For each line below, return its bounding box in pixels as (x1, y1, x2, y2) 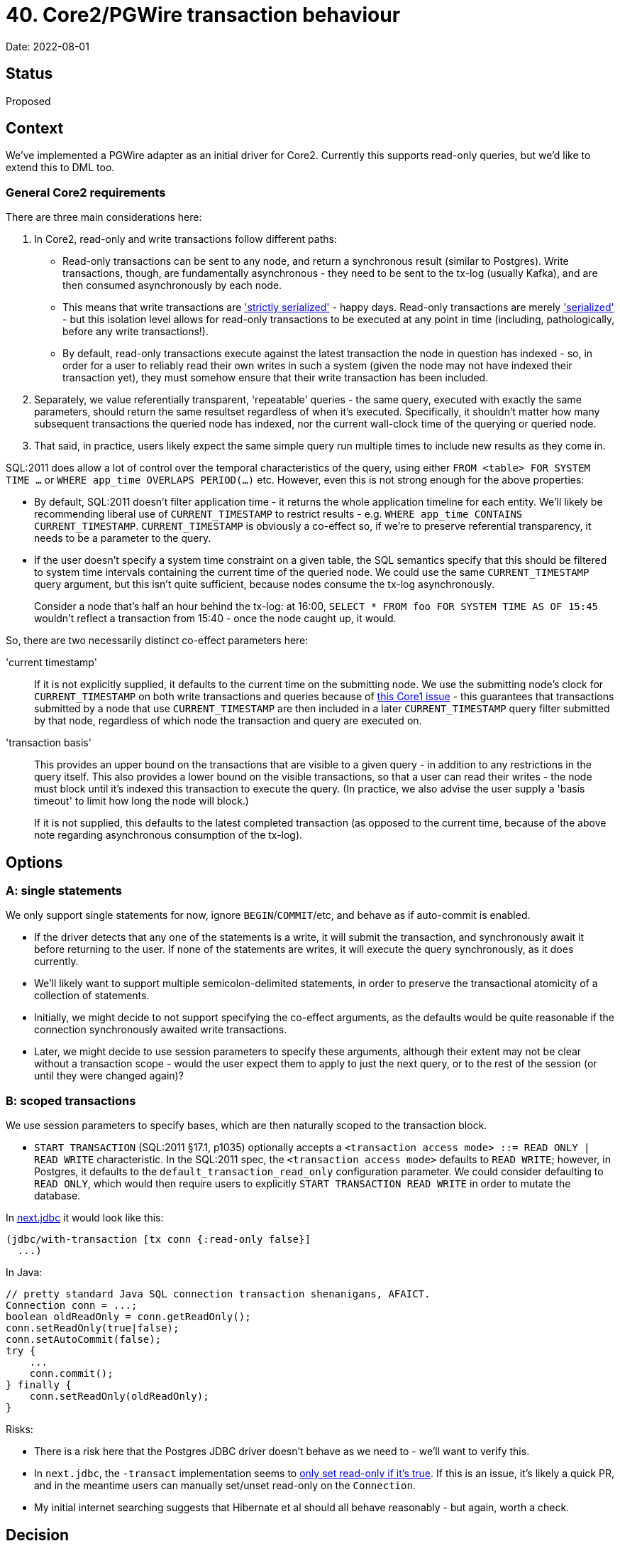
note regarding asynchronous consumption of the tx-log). (34, 829, 303, 842)
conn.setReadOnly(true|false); (6, 1322, 179, 1334)
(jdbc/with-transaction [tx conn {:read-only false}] (6, 1234, 311, 1246)
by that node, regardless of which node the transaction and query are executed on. (34, 714, 422, 727)
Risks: (6, 1423, 33, 1436)
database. (34, 1190, 81, 1202)
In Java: (6, 1266, 43, 1279)
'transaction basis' (6, 736, 92, 749)
